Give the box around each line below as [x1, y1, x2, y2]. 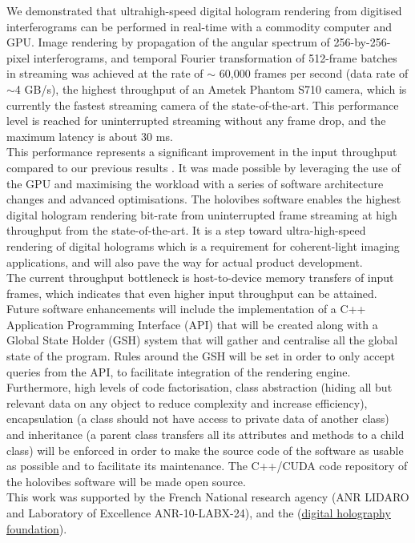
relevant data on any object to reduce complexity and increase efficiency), [6, 394, 368, 411]
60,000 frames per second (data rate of [219, 65, 409, 82]
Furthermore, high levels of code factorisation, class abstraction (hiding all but [6, 379, 393, 396]
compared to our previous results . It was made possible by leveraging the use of [6, 159, 401, 175]
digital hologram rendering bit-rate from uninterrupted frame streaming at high [6, 206, 397, 223]
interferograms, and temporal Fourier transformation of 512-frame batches [33, 49, 397, 66]
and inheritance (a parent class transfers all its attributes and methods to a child [6, 426, 405, 443]
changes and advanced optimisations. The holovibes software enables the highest [6, 191, 401, 207]
